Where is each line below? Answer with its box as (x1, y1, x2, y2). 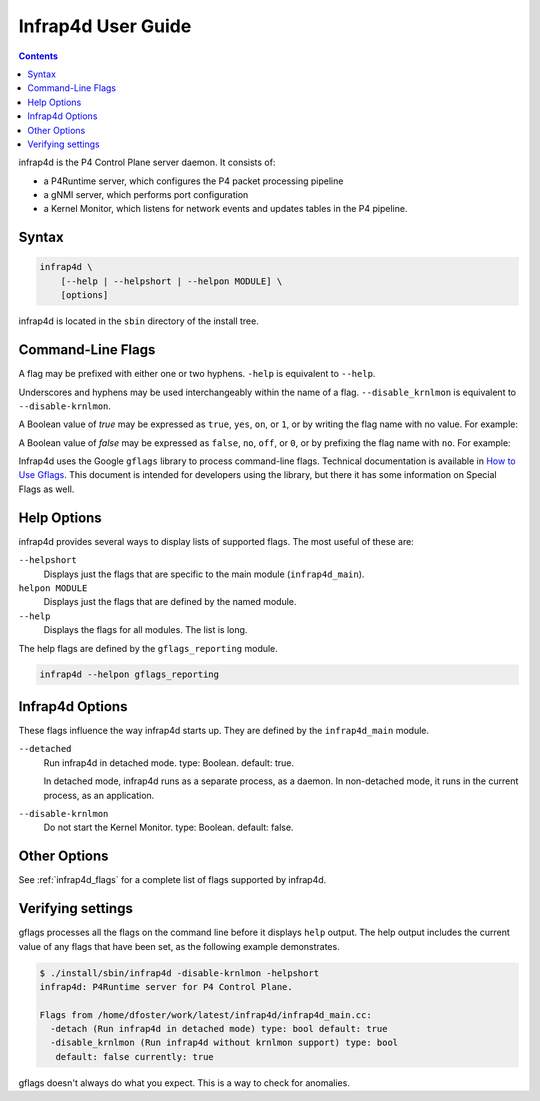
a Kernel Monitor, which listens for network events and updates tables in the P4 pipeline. (43, 203, 408, 215)
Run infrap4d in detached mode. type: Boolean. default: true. (43, 756, 295, 769)
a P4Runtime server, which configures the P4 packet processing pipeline (43, 175, 344, 187)
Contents (18, 50, 59, 62)
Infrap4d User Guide (18, 15, 192, 37)
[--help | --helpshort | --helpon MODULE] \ (60, 275, 283, 287)
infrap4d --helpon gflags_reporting (39, 669, 220, 680)
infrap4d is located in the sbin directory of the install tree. (18, 315, 259, 327)
